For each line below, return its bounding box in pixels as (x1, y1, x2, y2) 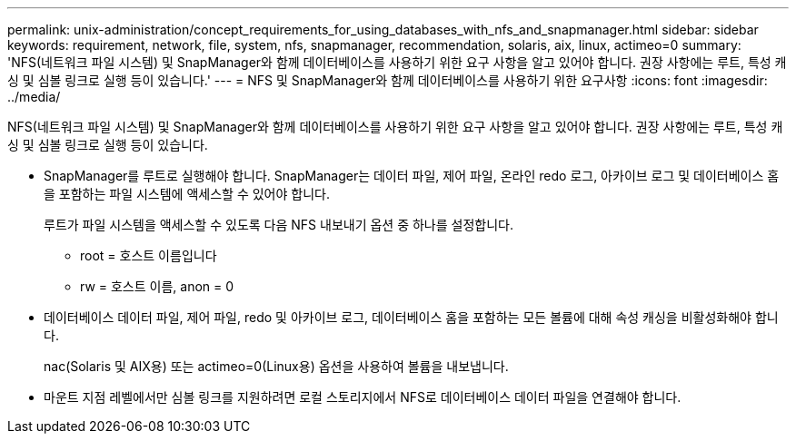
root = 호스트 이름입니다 (80, 248, 217, 263)
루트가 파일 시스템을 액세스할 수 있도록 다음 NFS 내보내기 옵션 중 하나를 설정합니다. (44, 217, 513, 232)
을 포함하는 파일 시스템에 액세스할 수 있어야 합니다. (44, 186, 330, 201)
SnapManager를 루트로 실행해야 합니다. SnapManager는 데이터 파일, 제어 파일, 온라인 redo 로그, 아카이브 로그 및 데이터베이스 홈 (44, 168, 780, 183)
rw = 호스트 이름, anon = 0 (80, 279, 234, 294)
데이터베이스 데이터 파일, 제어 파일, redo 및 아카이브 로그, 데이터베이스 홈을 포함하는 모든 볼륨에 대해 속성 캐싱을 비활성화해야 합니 (44, 309, 779, 325)
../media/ (7, 89, 61, 104)
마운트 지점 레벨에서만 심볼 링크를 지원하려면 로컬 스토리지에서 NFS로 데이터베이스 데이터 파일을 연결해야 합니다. (44, 389, 682, 405)
